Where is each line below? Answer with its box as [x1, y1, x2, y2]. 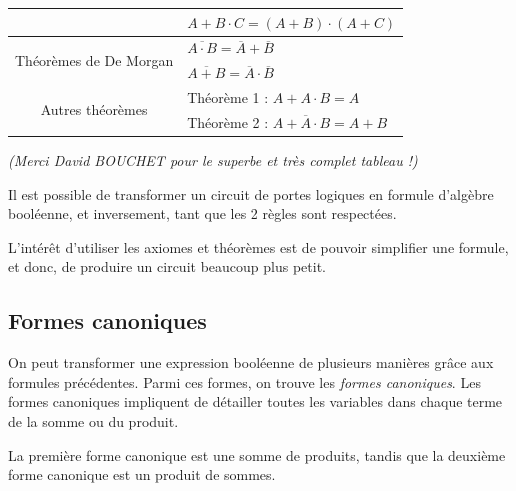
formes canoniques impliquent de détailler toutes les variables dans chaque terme [8, 391, 503, 412]
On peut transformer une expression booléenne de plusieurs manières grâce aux [8, 352, 494, 373]
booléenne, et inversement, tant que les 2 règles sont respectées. [8, 203, 397, 224]
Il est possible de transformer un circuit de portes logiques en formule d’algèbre [8, 183, 494, 204]
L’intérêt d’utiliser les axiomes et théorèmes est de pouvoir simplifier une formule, [8, 236, 509, 257]
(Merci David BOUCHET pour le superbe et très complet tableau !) [8, 149, 418, 170]
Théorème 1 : [187, 87, 269, 108]
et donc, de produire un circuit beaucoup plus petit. [8, 256, 326, 277]
